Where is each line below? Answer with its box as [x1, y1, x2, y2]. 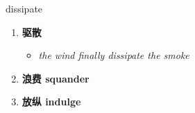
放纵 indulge [22, 94, 81, 109]
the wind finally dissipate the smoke [38, 48, 189, 62]
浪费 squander [22, 71, 90, 85]
